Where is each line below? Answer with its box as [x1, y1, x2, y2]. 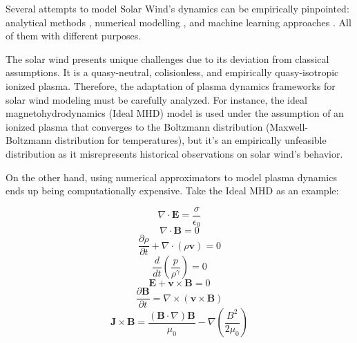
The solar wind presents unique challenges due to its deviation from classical [6, 51, 329, 66]
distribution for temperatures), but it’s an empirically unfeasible [55, 133, 327, 147]
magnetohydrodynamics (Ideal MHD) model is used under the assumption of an [6, 106, 344, 120]
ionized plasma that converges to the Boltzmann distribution [6, 119, 263, 133]
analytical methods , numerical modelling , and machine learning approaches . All [6, 15, 351, 29]
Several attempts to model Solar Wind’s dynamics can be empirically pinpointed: [6, 1, 349, 15]
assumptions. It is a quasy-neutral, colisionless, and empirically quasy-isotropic [6, 65, 339, 80]
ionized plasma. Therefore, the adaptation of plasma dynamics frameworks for [6, 78, 336, 93]
